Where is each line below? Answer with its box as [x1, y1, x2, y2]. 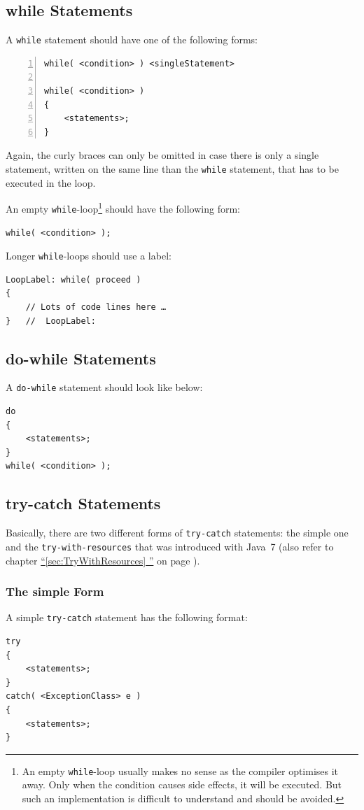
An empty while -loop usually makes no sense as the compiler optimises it [22, 763, 339, 778]
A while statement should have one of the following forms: [6, 32, 258, 47]
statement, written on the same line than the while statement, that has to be [6, 162, 339, 176]
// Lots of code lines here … [25, 302, 167, 313]
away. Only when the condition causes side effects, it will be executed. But [22, 777, 342, 792]
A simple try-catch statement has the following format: [6, 610, 248, 625]
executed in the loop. [6, 175, 96, 190]
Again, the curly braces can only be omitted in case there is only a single [6, 148, 319, 162]
